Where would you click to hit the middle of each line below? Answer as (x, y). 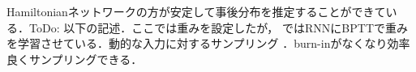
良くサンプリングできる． (75, 59)
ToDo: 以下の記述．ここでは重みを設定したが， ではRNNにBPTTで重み (218, 27)
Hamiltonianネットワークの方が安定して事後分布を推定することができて (196, 11)
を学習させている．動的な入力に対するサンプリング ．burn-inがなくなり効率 (208, 43)
